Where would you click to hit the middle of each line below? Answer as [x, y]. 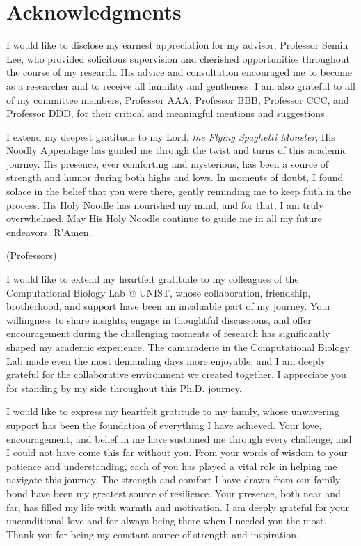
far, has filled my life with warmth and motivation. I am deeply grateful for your [178, 507]
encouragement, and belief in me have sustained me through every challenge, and [179, 438]
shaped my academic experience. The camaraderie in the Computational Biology [178, 347]
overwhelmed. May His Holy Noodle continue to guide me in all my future [164, 218]
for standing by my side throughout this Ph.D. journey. [124, 388]
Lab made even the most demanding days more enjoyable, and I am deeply [166, 360]
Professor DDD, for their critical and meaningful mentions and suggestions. [167, 113]
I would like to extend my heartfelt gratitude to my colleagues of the [153, 279]
